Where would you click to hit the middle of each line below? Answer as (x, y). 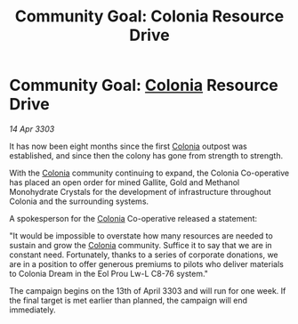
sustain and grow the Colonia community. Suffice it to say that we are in (141, 245)
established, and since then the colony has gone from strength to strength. (146, 155)
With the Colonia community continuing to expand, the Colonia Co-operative (149, 173)
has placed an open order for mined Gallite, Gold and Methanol (125, 182)
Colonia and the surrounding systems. (79, 201)
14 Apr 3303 (32, 129)
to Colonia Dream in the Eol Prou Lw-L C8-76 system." (109, 273)
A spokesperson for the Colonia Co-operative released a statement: (133, 218)
